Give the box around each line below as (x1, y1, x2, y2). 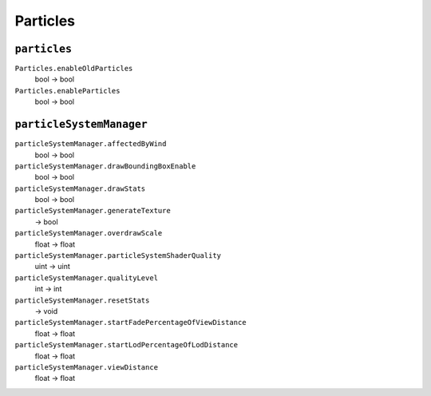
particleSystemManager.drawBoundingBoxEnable (14, 161, 196, 171)
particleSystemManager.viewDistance (14, 362, 159, 371)
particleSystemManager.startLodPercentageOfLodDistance (14, 340, 239, 350)
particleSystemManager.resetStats (14, 295, 150, 305)
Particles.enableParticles (14, 86, 121, 95)
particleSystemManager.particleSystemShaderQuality (14, 251, 222, 260)
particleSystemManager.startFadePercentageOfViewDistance (14, 318, 247, 327)
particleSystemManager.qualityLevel (14, 273, 159, 283)
